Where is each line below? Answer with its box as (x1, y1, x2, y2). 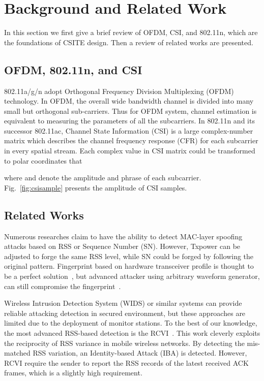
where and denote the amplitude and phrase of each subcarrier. (4, 172, 201, 183)
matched (4, 347, 31, 358)
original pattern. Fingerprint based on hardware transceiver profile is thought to (4, 261, 254, 271)
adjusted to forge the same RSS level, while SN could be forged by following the (4, 250, 254, 261)
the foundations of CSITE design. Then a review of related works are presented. (4, 37, 253, 47)
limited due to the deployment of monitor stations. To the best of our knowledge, (4, 317, 257, 328)
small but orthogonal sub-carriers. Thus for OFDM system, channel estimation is (4, 105, 257, 116)
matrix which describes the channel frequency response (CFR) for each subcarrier (4, 135, 258, 146)
